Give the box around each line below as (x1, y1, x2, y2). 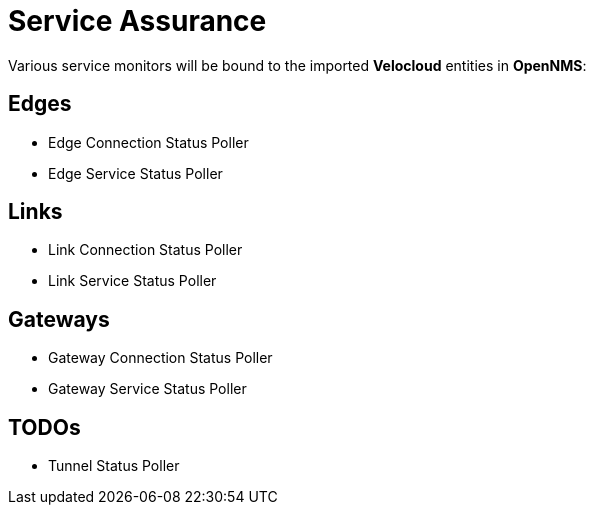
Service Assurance (8, 4, 267, 38)
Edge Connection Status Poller (48, 133, 249, 151)
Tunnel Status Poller (48, 457, 180, 475)
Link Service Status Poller (48, 272, 217, 290)
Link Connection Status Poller (48, 241, 243, 259)
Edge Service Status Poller (48, 164, 223, 182)
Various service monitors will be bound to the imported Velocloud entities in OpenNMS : (8, 56, 587, 74)
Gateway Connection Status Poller (48, 349, 273, 367)
